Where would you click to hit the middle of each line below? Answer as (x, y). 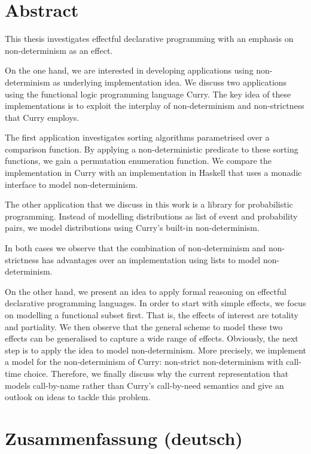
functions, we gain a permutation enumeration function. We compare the (138, 161)
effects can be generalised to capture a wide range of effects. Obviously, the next (152, 338)
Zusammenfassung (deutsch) (124, 438)
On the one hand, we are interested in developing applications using (129, 70)
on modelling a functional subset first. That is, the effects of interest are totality (152, 315)
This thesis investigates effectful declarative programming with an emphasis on (149, 39)
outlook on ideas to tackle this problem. (78, 397)
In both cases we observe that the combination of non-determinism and (135, 248)
